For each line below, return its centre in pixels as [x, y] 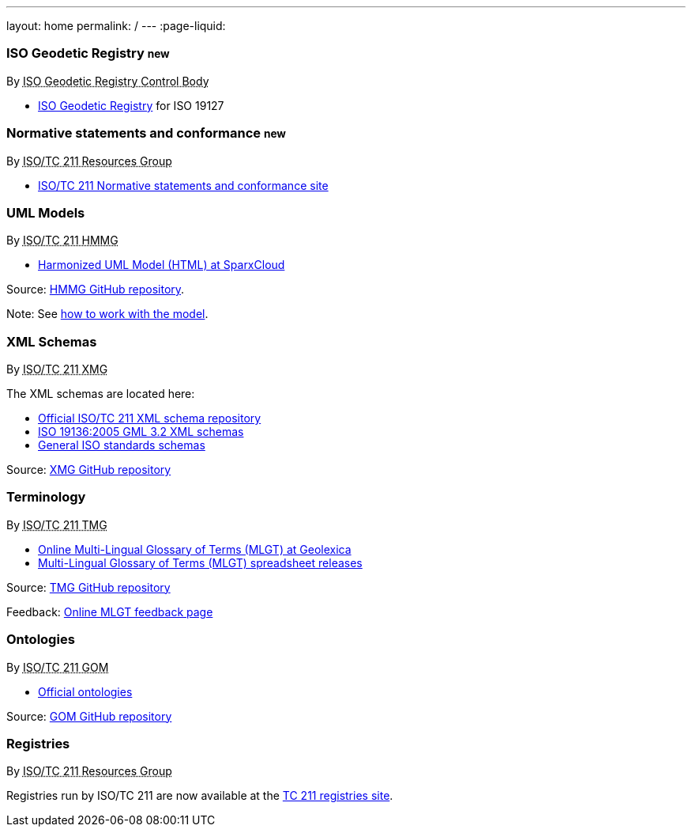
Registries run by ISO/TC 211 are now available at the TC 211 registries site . [200, 796]
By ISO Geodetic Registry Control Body [108, 81]
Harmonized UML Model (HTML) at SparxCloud [162, 265]
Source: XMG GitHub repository [89, 470]
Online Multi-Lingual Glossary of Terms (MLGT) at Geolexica [195, 549]
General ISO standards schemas [122, 445]
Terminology [46, 497]
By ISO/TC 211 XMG [57, 369]
